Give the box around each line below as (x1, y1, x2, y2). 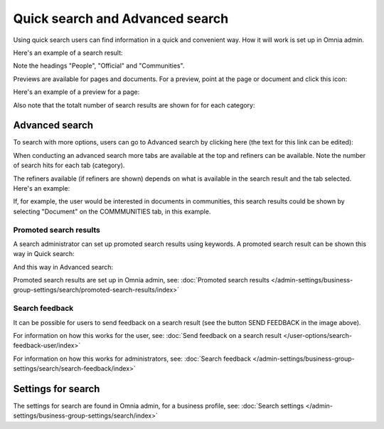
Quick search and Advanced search (13, 11, 229, 26)
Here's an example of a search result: (13, 48, 124, 57)
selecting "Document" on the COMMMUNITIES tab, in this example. (13, 207, 211, 216)
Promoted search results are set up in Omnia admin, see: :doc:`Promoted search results (13, 276, 270, 285)
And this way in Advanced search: (13, 263, 114, 271)
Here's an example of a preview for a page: (13, 88, 140, 96)
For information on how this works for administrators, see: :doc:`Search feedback (13, 354, 252, 363)
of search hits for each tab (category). (13, 161, 125, 170)
